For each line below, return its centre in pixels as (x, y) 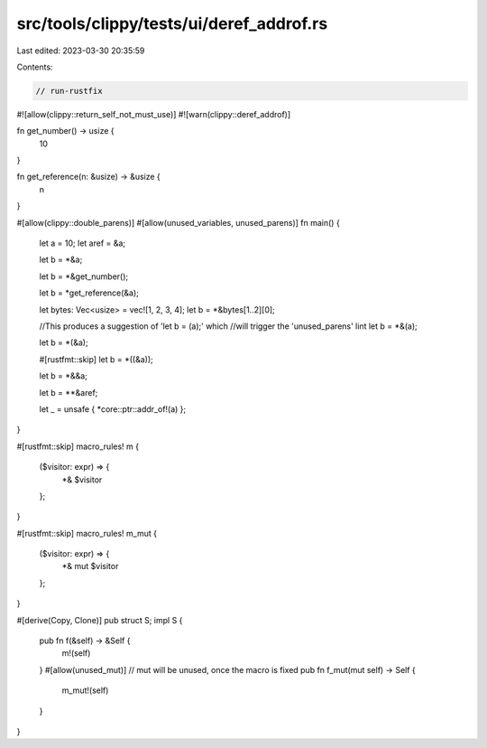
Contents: (35, 67)
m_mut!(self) (85, 690)
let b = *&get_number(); (84, 276)
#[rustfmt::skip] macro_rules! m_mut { (87, 533)
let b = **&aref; (69, 392)
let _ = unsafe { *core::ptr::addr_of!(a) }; (113, 409)
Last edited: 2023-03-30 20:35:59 (81, 51)
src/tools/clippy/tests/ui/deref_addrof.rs (172, 23)
